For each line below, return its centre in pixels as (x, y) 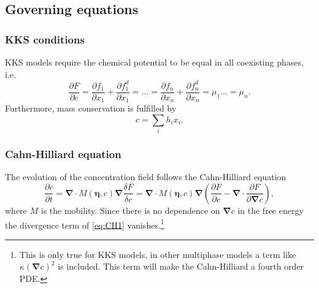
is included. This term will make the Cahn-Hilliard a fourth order (181, 266)
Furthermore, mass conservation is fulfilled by (91, 108)
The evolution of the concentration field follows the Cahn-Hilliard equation (146, 177)
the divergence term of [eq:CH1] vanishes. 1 (85, 224)
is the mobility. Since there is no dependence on (130, 210)
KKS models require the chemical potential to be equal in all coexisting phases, (154, 62)
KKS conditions (45, 39)
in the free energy (271, 210)
